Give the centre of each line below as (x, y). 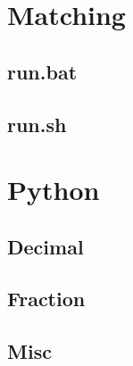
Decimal (46, 246)
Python (54, 190)
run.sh (37, 124)
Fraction (46, 299)
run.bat (42, 71)
